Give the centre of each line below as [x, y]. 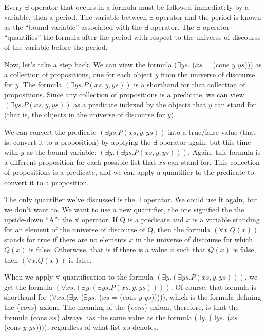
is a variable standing [226, 219]
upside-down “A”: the [38, 219]
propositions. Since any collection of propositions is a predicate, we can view [124, 94]
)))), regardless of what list [78, 327]
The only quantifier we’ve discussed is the [70, 199]
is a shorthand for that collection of [189, 84]
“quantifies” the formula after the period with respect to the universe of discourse [132, 37]
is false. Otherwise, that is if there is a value [98, 250]
